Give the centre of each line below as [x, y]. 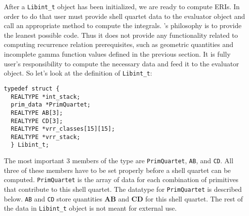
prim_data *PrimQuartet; [51, 105]
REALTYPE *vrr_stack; [46, 137]
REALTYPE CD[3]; [37, 121]
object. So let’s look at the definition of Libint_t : [78, 73]
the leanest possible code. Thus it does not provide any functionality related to [121, 35]
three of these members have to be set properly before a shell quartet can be [117, 170]
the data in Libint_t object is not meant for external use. [90, 208]
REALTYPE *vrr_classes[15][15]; [63, 129]
